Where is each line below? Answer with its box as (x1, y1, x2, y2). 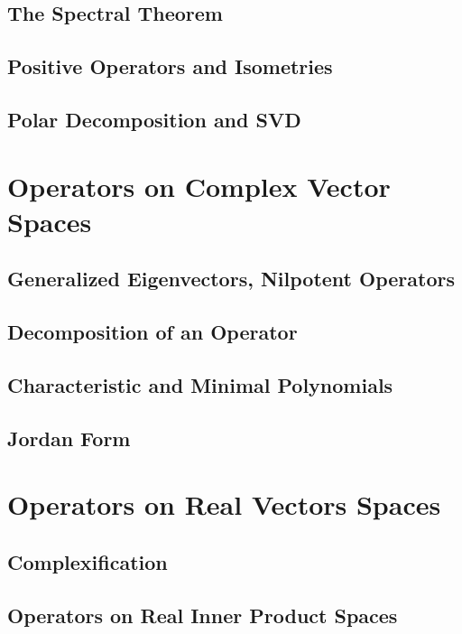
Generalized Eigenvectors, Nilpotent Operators (7, 265, 455, 293)
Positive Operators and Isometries (7, 52, 333, 80)
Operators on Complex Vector (7, 167, 391, 204)
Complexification (7, 547, 168, 575)
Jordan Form (7, 424, 131, 452)
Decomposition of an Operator (7, 318, 298, 346)
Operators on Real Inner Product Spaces (7, 601, 398, 629)
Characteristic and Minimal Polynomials (7, 370, 393, 398)
